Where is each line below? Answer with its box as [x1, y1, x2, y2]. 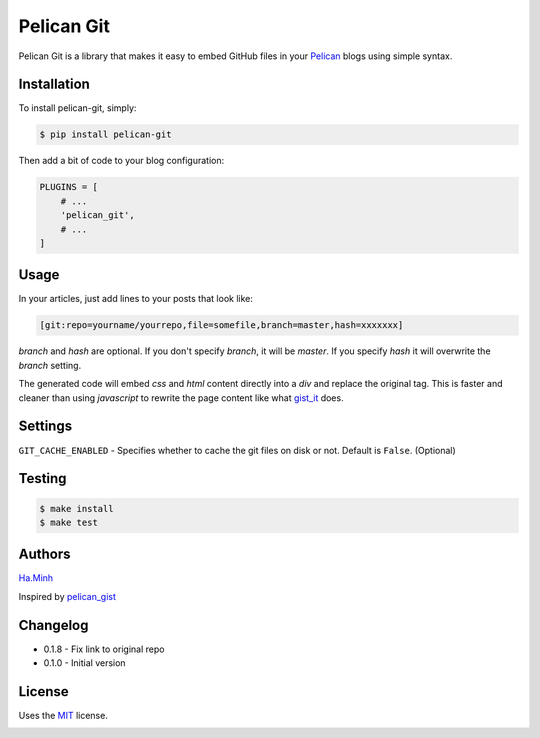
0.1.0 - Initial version [43, 657, 126, 669]
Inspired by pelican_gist [18, 590, 117, 602]
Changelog [18, 616, 89, 634]
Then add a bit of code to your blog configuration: [18, 155, 225, 167]
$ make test [39, 516, 99, 528]
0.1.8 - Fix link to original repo [43, 643, 165, 655]
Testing [18, 470, 67, 487]
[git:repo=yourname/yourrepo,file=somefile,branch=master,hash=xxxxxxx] [39, 320, 404, 331]
